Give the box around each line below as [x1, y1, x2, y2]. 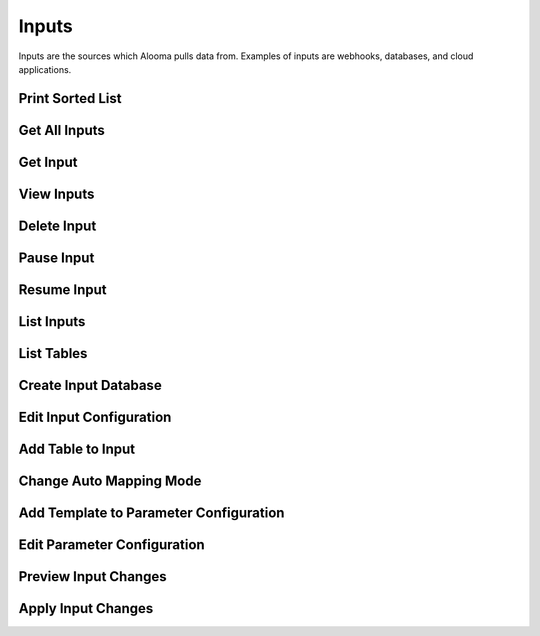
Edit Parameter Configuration [18, 536, 205, 553]
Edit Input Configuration [18, 408, 172, 425]
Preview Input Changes [18, 568, 167, 585]
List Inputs [18, 313, 86, 330]
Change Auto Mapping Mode [18, 472, 202, 489]
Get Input [18, 153, 78, 170]
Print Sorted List [18, 90, 122, 107]
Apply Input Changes [18, 600, 154, 617]
